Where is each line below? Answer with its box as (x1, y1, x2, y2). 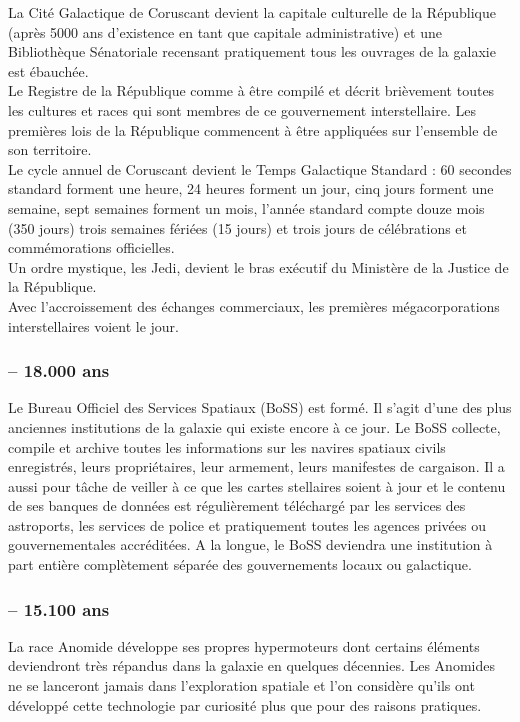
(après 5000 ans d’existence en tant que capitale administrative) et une (8, 21, 442, 42)
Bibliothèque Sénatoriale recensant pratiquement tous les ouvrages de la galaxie (8, 41, 496, 62)
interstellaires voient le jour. (8, 315, 179, 336)
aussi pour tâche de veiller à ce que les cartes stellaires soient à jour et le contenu (8, 475, 506, 496)
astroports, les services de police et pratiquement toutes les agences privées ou (8, 514, 486, 535)
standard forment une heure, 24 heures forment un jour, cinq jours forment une (8, 178, 494, 199)
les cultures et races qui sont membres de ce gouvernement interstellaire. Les (8, 99, 476, 120)
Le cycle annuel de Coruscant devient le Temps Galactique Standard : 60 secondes (8, 158, 512, 179)
